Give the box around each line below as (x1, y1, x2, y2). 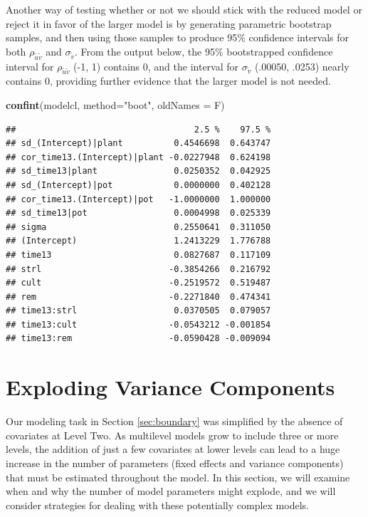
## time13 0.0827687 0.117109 (6, 249, 271, 260)
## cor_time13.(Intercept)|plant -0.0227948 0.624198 (6, 152, 271, 162)
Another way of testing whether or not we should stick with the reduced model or (6, 2, 362, 16)
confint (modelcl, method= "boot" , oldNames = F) (6, 97, 225, 112)
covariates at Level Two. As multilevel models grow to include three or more (6, 427, 339, 442)
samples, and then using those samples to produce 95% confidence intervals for (6, 30, 349, 45)
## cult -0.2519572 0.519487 (6, 278, 271, 288)
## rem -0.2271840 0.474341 (6, 291, 271, 302)
